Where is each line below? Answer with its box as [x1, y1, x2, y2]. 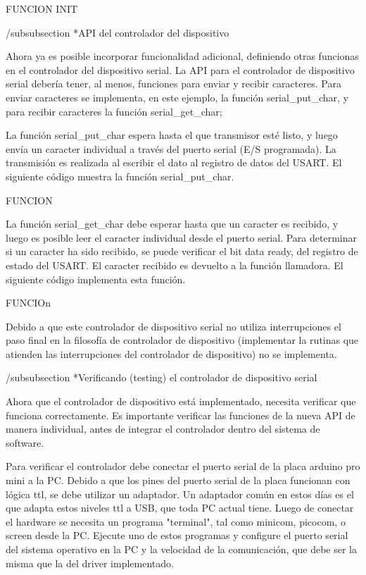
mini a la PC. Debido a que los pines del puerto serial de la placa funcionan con [6, 473, 351, 488]
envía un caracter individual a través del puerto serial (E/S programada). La [6, 141, 336, 156]
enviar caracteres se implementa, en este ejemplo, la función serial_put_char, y [6, 89, 348, 104]
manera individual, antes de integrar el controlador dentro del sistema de [6, 421, 320, 436]
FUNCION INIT [6, 1, 78, 16]
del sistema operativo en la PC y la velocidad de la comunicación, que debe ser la [6, 542, 358, 556]
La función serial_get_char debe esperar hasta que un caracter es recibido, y [6, 216, 339, 231]
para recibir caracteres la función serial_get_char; [6, 104, 222, 118]
